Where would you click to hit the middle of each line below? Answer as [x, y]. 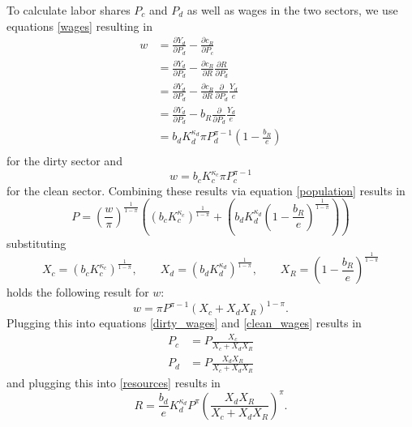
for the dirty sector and [64, 161]
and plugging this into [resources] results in [114, 382]
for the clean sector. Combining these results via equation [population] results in [206, 190]
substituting [36, 243]
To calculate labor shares [69, 10]
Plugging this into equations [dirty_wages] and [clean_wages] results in [184, 323]
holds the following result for [78, 292]
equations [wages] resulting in [79, 26]
